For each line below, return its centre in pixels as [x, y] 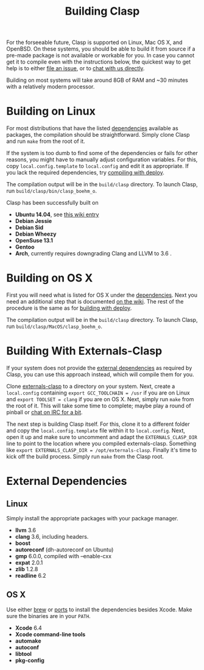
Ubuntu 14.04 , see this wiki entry [57, 214]
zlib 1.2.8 [26, 569]
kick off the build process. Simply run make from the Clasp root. [85, 457]
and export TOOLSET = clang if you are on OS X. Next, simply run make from [100, 399]
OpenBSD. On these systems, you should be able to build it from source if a [101, 49]
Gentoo [25, 247]
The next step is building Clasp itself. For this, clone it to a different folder [98, 424]
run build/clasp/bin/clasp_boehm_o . [52, 191]
